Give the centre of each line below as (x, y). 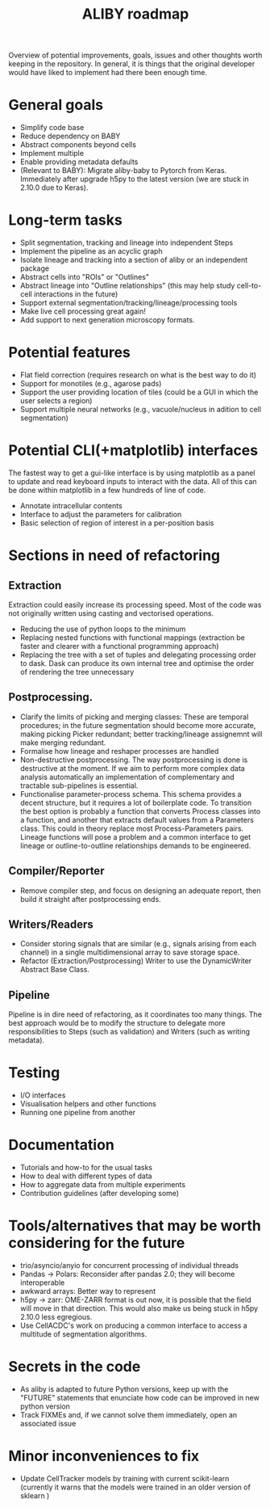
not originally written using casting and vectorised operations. (111, 613)
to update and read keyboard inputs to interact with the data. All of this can (133, 481)
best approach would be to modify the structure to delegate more (117, 1023)
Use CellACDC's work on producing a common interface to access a (133, 1325)
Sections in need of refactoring (114, 556)
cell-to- (249, 286)
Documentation (62, 1145)
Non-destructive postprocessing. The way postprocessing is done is (134, 760)
